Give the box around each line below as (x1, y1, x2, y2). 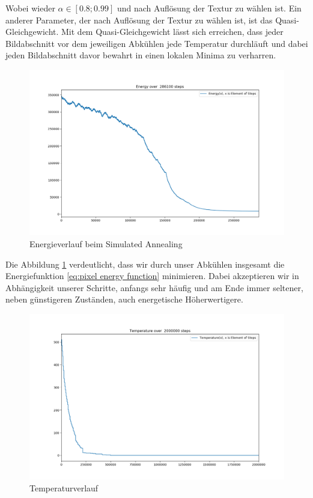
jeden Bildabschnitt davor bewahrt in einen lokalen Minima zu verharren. (5, 49, 276, 61)
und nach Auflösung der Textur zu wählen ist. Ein (117, 2, 302, 14)
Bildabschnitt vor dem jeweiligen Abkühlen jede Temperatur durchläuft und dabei (5, 37, 308, 49)
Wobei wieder (5, 2, 55, 14)
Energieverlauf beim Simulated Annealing (29, 237, 183, 250)
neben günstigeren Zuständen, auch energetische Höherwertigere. (5, 293, 243, 306)
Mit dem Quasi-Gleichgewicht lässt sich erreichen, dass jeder (61, 25, 284, 38)
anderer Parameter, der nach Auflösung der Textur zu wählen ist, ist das (5, 13, 273, 26)
